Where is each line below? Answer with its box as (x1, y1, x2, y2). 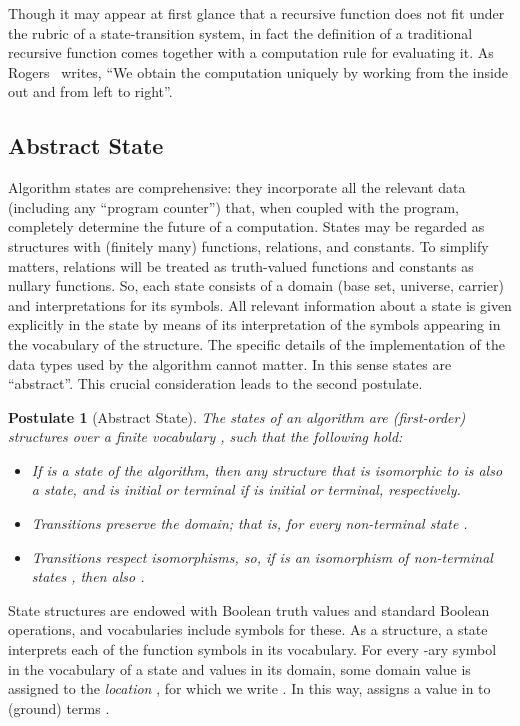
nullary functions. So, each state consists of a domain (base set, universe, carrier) (8, 275, 504, 296)
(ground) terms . (8, 697, 110, 718)
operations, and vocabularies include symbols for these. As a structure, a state (8, 619, 488, 640)
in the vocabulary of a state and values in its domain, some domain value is (8, 658, 471, 679)
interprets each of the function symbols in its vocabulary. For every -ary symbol (8, 639, 497, 660)
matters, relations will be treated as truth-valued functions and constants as (8, 255, 474, 276)
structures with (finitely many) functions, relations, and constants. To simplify (8, 235, 489, 256)
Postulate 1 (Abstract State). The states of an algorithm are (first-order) (8, 406, 466, 427)
